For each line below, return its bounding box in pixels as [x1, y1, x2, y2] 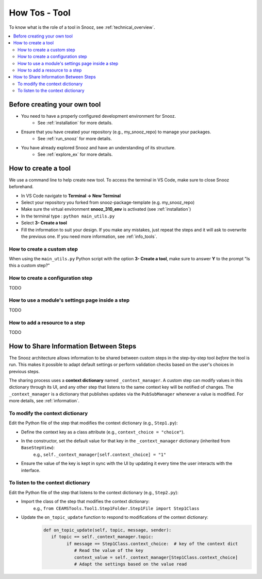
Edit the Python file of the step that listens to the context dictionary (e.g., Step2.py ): [9, 489, 179, 495]
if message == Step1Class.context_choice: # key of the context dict [66, 541, 238, 546]
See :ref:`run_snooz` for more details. [37, 136, 112, 142]
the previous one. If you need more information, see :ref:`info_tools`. [21, 234, 157, 239]
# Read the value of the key [74, 548, 144, 553]
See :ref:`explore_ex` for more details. [37, 151, 113, 157]
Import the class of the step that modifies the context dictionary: [21, 499, 150, 505]
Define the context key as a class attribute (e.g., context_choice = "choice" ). [21, 429, 185, 435]
